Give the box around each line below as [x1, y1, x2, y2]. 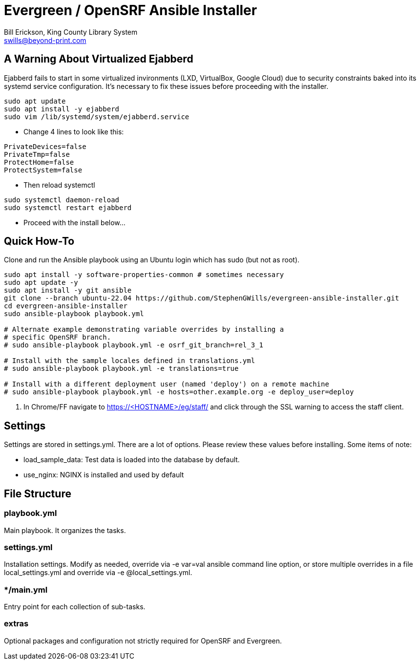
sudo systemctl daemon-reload [4, 195, 120, 204]
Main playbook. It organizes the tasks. [4, 526, 126, 535]
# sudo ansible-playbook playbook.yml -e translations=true [4, 364, 239, 373]
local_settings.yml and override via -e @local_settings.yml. [4, 568, 192, 577]
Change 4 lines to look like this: [23, 127, 124, 136]
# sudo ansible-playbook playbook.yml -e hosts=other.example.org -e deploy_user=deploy [4, 388, 354, 396]
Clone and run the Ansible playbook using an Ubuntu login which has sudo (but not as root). [4, 256, 300, 264]
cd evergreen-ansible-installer [4, 302, 127, 310]
